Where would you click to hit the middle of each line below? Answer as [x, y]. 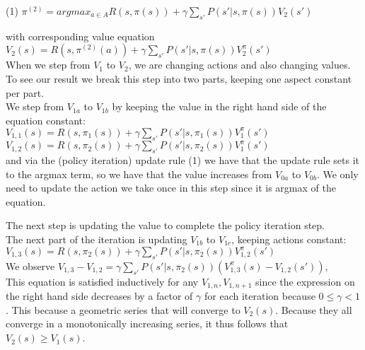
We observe [30, 266]
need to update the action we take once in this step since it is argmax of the [171, 188]
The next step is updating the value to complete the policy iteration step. [165, 225]
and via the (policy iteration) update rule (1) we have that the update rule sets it [183, 159]
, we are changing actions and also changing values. [239, 65]
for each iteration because [260, 296]
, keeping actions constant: [289, 239]
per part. [25, 92]
